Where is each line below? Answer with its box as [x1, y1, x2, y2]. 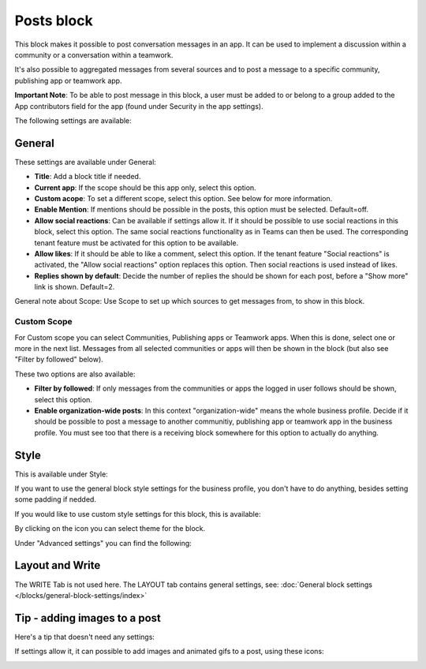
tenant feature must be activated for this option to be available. [34, 237, 239, 248]
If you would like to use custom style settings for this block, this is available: [14, 509, 261, 518]
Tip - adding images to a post [14, 611, 162, 625]
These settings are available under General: [14, 157, 157, 166]
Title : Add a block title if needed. [34, 172, 141, 181]
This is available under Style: [14, 469, 108, 479]
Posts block [14, 12, 94, 29]
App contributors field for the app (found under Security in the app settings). [14, 101, 263, 110]
